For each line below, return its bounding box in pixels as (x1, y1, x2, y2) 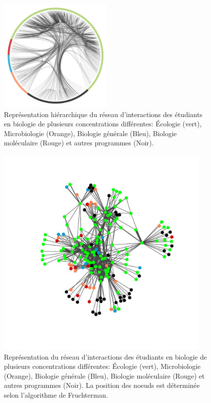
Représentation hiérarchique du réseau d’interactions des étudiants (4, 109, 203, 119)
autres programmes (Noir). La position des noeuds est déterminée (4, 380, 200, 390)
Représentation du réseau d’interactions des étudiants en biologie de (4, 351, 207, 362)
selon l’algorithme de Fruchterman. (4, 389, 108, 400)
